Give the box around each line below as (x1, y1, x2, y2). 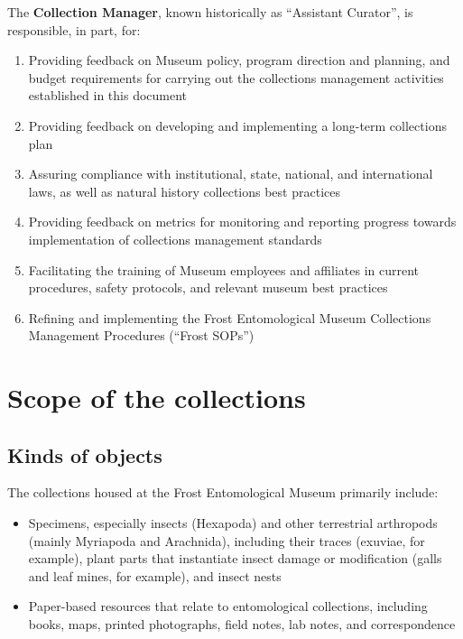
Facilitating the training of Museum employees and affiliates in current (28, 260, 420, 279)
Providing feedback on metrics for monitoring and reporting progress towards (28, 212, 457, 231)
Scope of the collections (7, 379, 306, 416)
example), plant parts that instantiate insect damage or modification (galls (28, 549, 442, 568)
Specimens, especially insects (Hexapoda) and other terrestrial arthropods (28, 514, 438, 532)
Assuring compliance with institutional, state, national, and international (28, 164, 433, 183)
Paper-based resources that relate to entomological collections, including (28, 597, 428, 616)
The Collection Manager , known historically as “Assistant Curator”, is (7, 3, 413, 21)
